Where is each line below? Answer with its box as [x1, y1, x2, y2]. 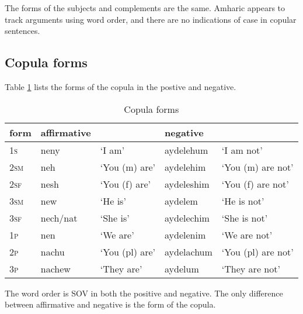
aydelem [165, 194, 198, 208]
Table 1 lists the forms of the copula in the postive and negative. [5, 80, 236, 92]
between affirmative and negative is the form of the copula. [5, 298, 216, 310]
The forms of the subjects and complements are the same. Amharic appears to [5, 2, 285, 13]
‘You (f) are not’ [221, 177, 289, 191]
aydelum [165, 261, 199, 275]
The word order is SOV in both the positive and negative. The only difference [5, 287, 283, 299]
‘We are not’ [221, 227, 273, 241]
